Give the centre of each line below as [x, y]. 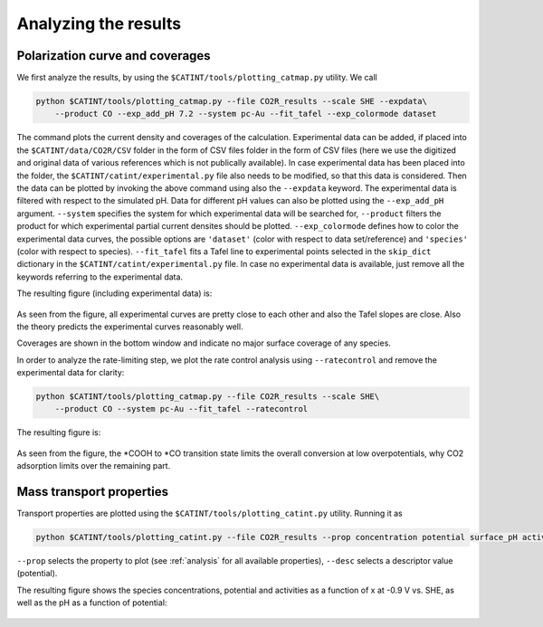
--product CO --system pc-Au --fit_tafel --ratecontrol [181, 409]
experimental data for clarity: [71, 373]
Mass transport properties [93, 492]
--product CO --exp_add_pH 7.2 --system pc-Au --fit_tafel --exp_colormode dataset [246, 114]
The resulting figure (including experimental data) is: [114, 293]
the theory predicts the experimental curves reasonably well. [130, 327]
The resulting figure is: [59, 432]
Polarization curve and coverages [114, 56]
